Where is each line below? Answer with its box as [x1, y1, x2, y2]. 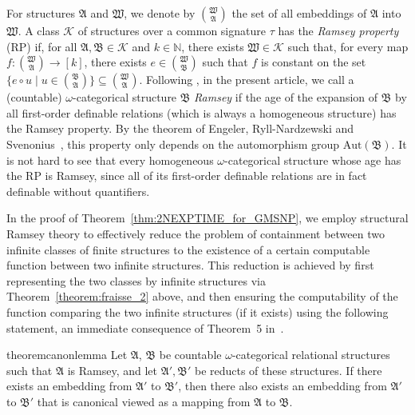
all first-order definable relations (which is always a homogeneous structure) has [6, 104, 397, 121]
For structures [6, 5, 76, 21]
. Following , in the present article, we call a [139, 71, 354, 88]
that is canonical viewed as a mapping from [37, 393, 251, 409]
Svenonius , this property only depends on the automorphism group [6, 135, 340, 152]
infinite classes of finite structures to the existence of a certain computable [6, 241, 370, 257]
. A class [18, 22, 60, 38]
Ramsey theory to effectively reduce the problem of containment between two [6, 225, 385, 241]
